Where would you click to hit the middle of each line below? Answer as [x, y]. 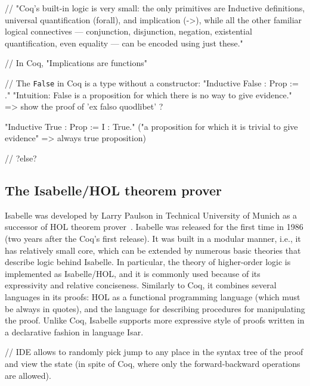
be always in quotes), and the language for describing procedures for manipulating [155, 308]
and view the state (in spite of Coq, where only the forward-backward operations [153, 363]
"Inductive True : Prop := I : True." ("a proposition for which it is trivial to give [151, 126]
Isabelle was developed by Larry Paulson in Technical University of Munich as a [151, 215]
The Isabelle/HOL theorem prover [114, 190]
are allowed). [28, 375]
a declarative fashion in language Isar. [74, 331]
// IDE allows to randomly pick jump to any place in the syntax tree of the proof [154, 352]
